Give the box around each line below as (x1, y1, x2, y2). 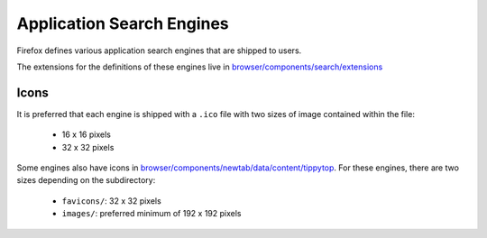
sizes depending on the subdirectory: (16, 175, 156, 186)
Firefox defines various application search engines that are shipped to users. (16, 45, 302, 56)
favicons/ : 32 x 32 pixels (61, 195, 161, 206)
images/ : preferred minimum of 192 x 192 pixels (61, 208, 242, 219)
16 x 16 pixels (61, 129, 112, 140)
